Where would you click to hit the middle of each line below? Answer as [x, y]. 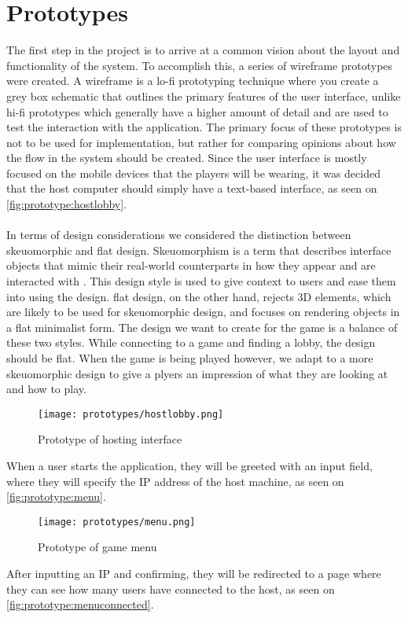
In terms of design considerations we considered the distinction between [179, 235]
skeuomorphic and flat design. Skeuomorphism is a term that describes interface [199, 250]
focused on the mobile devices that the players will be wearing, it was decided [193, 173]
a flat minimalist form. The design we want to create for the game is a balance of [202, 327]
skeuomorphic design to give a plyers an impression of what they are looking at [197, 373]
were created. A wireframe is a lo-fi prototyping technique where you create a [193, 81]
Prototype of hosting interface [110, 439]
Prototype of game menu [97, 547]
